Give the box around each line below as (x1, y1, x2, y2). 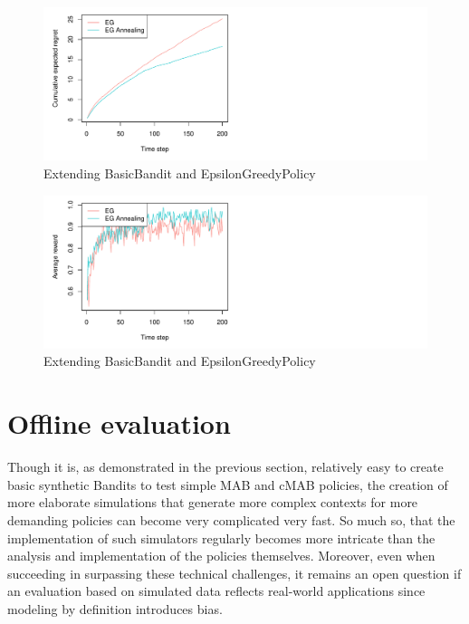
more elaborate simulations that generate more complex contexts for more (7, 493, 418, 512)
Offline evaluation (7, 405, 231, 442)
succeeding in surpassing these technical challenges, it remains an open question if (7, 563, 462, 582)
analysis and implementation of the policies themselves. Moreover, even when (7, 546, 435, 565)
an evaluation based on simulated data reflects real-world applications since (7, 581, 426, 600)
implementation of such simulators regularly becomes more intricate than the (7, 528, 435, 547)
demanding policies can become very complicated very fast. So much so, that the (7, 510, 455, 529)
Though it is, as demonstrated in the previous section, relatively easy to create (7, 457, 444, 476)
